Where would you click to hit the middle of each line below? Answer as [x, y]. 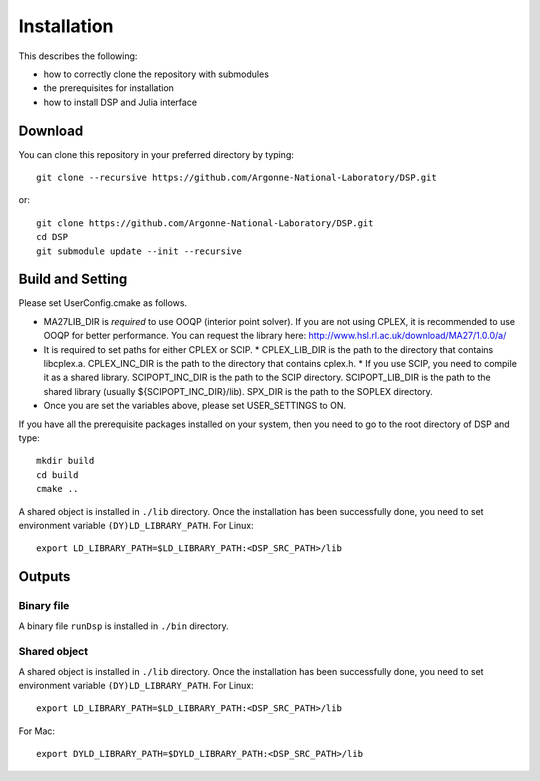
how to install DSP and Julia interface [120, 102]
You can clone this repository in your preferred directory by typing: [156, 154]
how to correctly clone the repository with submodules [156, 74]
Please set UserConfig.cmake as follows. [103, 303]
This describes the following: [78, 56]
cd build [57, 474]
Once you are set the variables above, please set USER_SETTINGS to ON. [195, 406]
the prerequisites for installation [109, 88]
